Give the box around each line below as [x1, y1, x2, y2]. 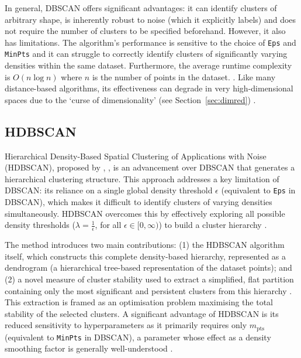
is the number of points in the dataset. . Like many [92, 70, 276, 83]
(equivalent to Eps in [221, 184, 296, 196]
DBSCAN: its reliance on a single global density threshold [5, 184, 213, 196]
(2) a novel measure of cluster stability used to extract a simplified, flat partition [5, 272, 294, 285]
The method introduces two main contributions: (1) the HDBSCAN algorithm [5, 238, 285, 251]
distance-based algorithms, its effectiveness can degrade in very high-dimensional [5, 82, 293, 94]
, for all [95, 219, 122, 231]
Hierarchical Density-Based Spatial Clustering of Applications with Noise [5, 149, 267, 162]
